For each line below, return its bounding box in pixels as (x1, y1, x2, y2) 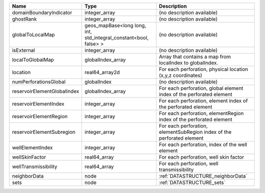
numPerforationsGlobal (12, 78, 66, 85)
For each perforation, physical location (159, 66, 248, 72)
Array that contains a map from (159, 53, 231, 60)
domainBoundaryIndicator (12, 9, 72, 16)
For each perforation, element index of (159, 97, 248, 104)
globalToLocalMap (12, 31, 55, 38)
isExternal (12, 47, 35, 53)
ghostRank (12, 16, 37, 22)
